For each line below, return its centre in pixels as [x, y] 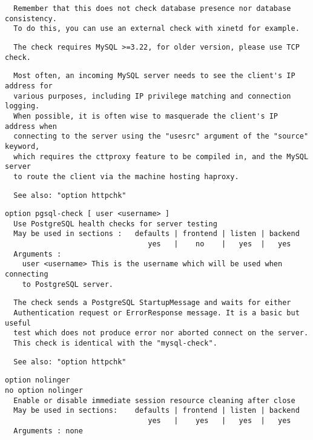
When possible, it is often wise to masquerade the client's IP [146, 116]
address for [29, 86]
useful [18, 323]
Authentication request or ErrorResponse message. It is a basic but [156, 313]
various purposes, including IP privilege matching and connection [152, 96]
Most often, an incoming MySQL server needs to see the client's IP [154, 76]
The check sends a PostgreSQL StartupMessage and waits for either [152, 303]
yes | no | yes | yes [219, 244]
